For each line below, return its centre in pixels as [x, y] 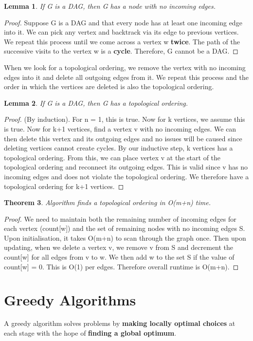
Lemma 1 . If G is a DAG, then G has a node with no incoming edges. [110, 6]
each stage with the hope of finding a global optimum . [90, 332]
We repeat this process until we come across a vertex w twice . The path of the [122, 41]
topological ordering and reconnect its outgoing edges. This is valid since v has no [126, 167]
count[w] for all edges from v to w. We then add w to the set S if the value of [119, 257]
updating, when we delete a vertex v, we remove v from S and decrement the [119, 247]
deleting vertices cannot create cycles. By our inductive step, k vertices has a [118, 148]
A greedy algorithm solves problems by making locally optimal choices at [120, 323]
